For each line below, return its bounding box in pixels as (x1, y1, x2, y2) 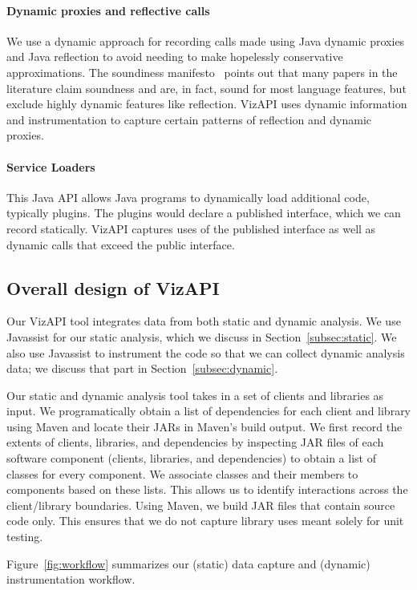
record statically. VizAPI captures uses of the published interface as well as (6, 220, 376, 236)
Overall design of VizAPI (6, 275, 220, 300)
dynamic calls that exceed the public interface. (6, 236, 235, 253)
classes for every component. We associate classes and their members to (6, 465, 358, 482)
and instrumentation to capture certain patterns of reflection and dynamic (6, 111, 371, 127)
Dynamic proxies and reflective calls (6, 2, 210, 18)
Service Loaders (6, 158, 95, 175)
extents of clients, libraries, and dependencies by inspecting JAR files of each (6, 434, 384, 451)
